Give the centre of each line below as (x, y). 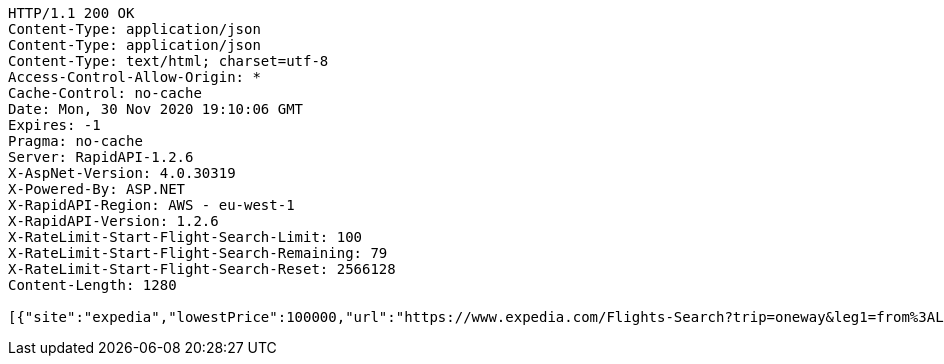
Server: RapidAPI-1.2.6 (101, 157)
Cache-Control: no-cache (105, 93)
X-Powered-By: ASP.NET (97, 189)
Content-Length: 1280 (92, 285)
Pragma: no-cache (75, 141)
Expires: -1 (54, 125)
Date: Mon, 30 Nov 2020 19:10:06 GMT (156, 109)
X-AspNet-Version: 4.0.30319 (122, 173)
